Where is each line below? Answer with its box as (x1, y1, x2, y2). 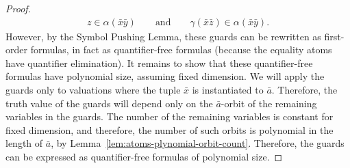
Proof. (5, 1, 31, 15)
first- (324, 29, 345, 43)
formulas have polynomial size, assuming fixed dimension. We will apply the (5, 69, 325, 83)
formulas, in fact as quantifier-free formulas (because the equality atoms (30, 42, 332, 57)
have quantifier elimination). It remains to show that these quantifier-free (5, 55, 313, 70)
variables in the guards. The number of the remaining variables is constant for (5, 109, 334, 124)
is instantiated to (192, 83, 264, 96)
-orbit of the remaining (221, 96, 317, 110)
